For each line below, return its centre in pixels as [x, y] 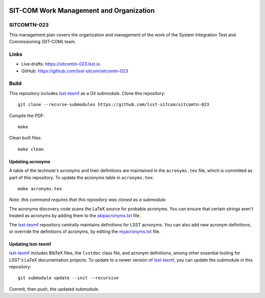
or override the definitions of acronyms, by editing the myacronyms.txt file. [85, 231]
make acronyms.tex [40, 188]
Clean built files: [25, 138]
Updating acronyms [30, 161]
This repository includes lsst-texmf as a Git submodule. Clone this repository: [87, 93]
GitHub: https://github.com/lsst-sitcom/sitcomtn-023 [75, 71]
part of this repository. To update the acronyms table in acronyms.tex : [81, 177]
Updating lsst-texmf [30, 244]
